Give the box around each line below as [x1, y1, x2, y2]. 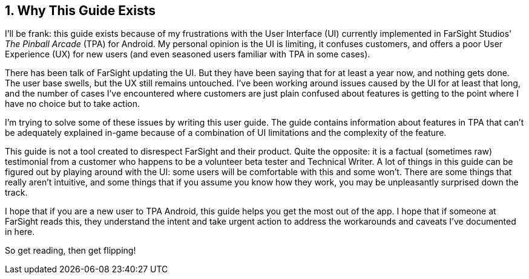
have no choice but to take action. [5, 98, 140, 109]
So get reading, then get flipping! [5, 245, 136, 256]
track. [5, 187, 28, 198]
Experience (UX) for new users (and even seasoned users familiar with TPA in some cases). [5, 49, 370, 60]
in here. [5, 226, 35, 237]
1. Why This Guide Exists [5, 3, 156, 18]
